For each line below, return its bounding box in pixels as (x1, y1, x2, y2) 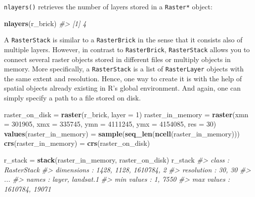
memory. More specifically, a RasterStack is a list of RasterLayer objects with (4, 64, 244, 74)
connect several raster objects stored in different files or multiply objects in (4, 54, 231, 64)
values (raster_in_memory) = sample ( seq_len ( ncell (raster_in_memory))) (4, 128, 240, 138)
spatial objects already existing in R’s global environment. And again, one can (4, 83, 241, 93)
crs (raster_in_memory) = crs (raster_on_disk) (4, 138, 150, 148)
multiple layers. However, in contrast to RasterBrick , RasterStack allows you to (4, 44, 250, 54)
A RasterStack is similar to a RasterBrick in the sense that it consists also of (4, 34, 243, 45)
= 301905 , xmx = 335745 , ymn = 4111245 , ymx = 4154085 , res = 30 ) (4, 119, 216, 129)
